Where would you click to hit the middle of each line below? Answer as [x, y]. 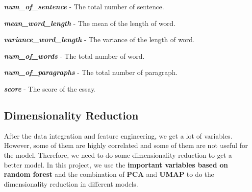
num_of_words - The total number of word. [74, 56]
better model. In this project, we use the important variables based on [116, 164]
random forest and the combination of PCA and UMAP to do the [109, 174]
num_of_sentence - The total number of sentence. [84, 6]
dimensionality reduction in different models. [71, 183]
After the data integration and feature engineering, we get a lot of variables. [118, 135]
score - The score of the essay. [50, 88]
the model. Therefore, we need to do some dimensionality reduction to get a [118, 155]
